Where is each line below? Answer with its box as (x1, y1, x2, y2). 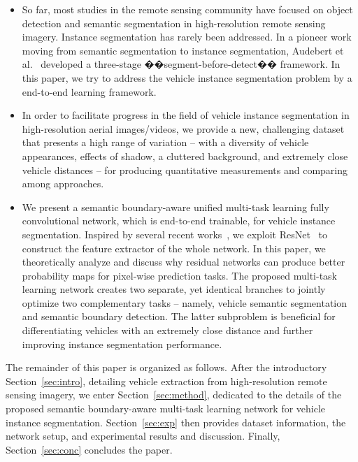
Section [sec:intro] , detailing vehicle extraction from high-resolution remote (6, 373, 327, 388)
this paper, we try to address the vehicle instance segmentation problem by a (22, 70, 352, 85)
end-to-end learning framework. (22, 84, 157, 99)
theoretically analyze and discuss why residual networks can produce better (22, 254, 345, 269)
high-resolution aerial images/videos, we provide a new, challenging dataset (22, 121, 345, 136)
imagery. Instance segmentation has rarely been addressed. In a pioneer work (22, 29, 352, 44)
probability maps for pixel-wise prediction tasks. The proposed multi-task (22, 268, 337, 282)
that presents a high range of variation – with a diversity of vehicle (22, 135, 309, 150)
